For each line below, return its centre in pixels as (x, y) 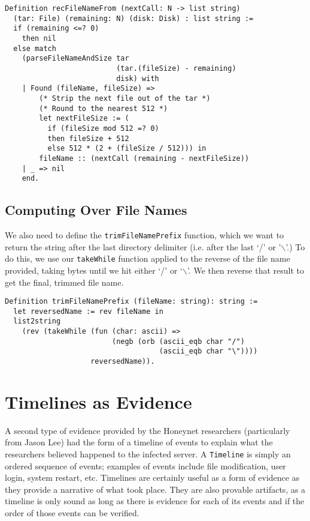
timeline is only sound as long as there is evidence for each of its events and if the (155, 501)
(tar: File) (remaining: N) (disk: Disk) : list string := (133, 18)
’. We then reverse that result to (245, 270)
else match (35, 48)
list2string (37, 321)
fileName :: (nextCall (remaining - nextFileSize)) (144, 158)
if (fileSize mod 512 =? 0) (103, 128)
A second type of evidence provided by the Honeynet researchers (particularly (148, 430)
